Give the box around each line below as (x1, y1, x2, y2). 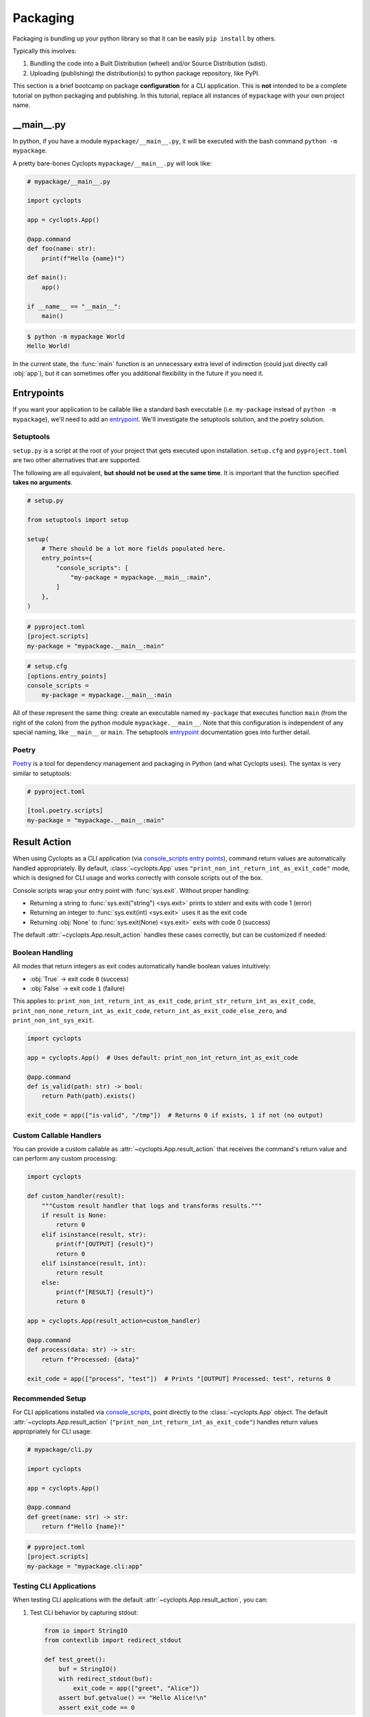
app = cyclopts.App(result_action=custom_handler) (27, 1317, 201, 1325)
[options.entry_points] (27, 672, 108, 680)
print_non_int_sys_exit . (12, 1016, 95, 1025)
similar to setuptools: (12, 769, 72, 777)
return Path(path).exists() (41, 1092, 136, 1100)
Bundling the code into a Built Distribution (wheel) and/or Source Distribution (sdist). (29, 59, 267, 68)
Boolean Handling (12, 948, 73, 957)
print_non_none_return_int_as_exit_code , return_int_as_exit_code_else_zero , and (12, 1006, 287, 1014)
